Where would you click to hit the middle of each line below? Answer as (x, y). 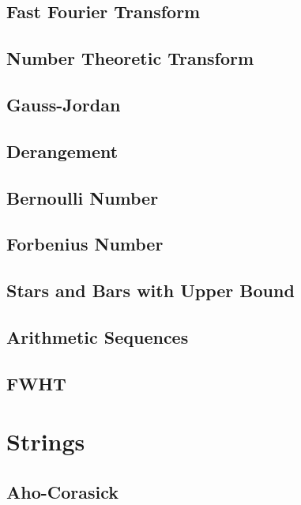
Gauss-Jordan (64, 104)
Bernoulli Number (83, 197)
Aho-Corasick (63, 491)
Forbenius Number (85, 244)
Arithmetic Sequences (98, 336)
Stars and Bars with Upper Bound (150, 290)
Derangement (62, 151)
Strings (46, 441)
